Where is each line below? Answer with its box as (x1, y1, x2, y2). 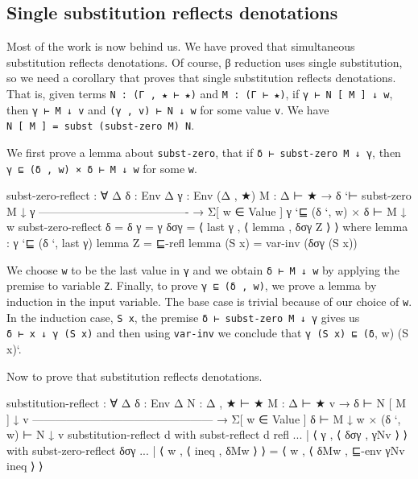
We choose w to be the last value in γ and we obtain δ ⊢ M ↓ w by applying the (6, 261, 400, 278)
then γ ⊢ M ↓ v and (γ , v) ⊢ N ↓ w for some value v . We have (6, 101, 329, 118)
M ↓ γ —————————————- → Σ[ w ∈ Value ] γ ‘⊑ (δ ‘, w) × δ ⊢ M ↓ (6, 202, 407, 219)
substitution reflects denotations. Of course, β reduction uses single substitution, (6, 53, 403, 70)
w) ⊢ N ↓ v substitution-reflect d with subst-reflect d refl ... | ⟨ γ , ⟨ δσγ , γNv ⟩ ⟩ (6, 426, 408, 443)
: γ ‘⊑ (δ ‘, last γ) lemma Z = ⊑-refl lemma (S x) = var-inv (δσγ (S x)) (6, 234, 358, 251)
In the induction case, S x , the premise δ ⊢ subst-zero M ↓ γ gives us (6, 308, 360, 325)
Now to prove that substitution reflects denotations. (6, 367, 263, 384)
